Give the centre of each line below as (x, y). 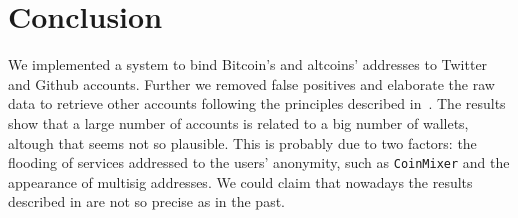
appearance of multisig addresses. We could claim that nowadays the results (240, 181)
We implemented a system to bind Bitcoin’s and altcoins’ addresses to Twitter (248, 64)
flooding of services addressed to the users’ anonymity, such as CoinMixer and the (259, 162)
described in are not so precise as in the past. (146, 201)
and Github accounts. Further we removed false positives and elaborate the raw (251, 83)
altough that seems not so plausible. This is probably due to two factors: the (242, 142)
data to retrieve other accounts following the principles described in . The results (257, 103)
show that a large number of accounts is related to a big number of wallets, (238, 122)
